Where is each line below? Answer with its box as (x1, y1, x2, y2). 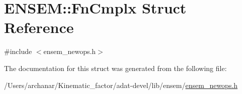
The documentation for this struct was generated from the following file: (4, 62, 227, 73)
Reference (4, 17, 74, 37)
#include (4, 46, 32, 56)
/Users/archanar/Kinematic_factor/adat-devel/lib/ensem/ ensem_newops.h (4, 79, 238, 90)
